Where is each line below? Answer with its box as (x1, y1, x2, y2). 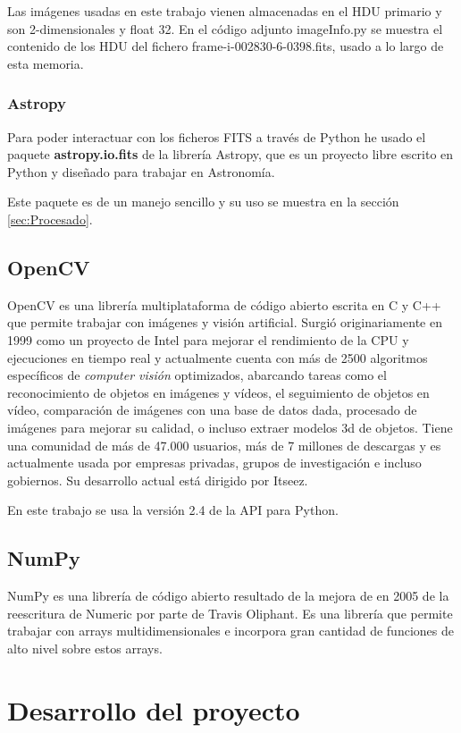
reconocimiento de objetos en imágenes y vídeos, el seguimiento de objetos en (7, 383, 430, 401)
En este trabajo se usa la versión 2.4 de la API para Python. (7, 501, 339, 519)
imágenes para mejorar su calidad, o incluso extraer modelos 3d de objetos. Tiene (7, 417, 453, 436)
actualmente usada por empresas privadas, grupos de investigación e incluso (7, 453, 422, 472)
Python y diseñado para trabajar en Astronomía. (7, 162, 275, 181)
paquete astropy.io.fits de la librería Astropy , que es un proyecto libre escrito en (7, 145, 454, 164)
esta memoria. (7, 54, 84, 72)
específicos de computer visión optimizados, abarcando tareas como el (7, 366, 387, 384)
